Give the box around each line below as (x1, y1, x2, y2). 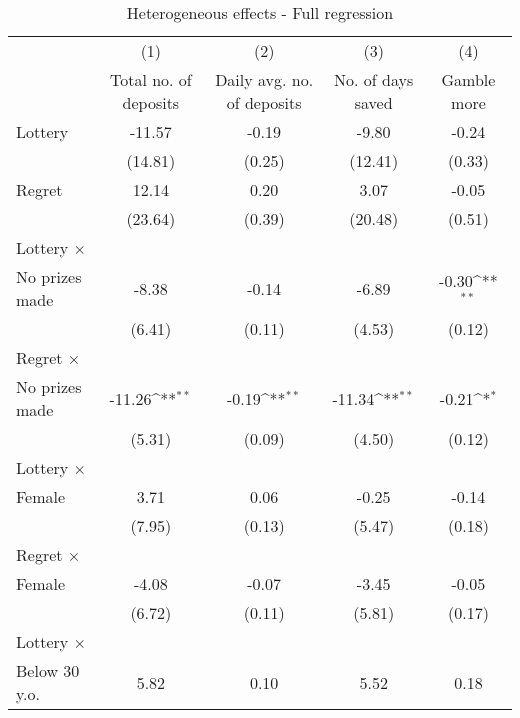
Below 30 (16, 659, 80, 682)
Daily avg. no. (215, 68, 314, 91)
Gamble (441, 68, 496, 91)
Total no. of (109, 68, 192, 91)
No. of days (334, 68, 414, 91)
